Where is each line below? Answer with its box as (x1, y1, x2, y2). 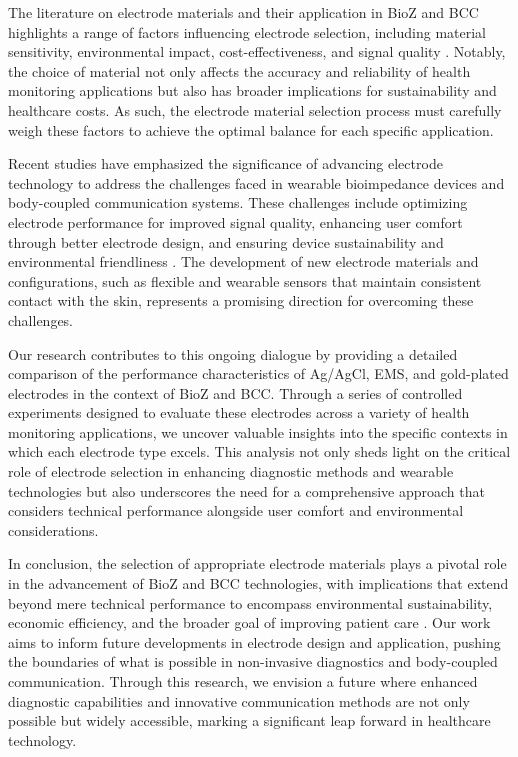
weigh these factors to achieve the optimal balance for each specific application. (8, 119, 494, 140)
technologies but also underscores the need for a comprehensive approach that (8, 480, 485, 501)
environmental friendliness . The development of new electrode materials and (8, 251, 479, 272)
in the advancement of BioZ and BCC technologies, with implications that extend (8, 573, 509, 594)
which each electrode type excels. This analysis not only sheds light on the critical (8, 441, 511, 462)
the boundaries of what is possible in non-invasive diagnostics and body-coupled (8, 651, 498, 672)
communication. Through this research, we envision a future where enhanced (8, 671, 478, 691)
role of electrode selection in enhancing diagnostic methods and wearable (8, 461, 454, 482)
